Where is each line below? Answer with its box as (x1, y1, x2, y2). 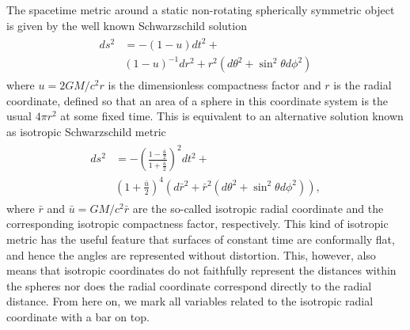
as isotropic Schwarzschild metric (6, 123, 166, 140)
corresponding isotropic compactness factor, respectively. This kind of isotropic (6, 215, 389, 232)
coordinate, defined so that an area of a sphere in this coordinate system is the (6, 92, 389, 108)
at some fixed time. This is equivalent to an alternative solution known (60, 108, 404, 124)
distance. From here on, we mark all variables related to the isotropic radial (6, 293, 374, 309)
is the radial (333, 77, 392, 93)
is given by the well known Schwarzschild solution (6, 17, 247, 33)
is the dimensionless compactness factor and (108, 77, 321, 93)
